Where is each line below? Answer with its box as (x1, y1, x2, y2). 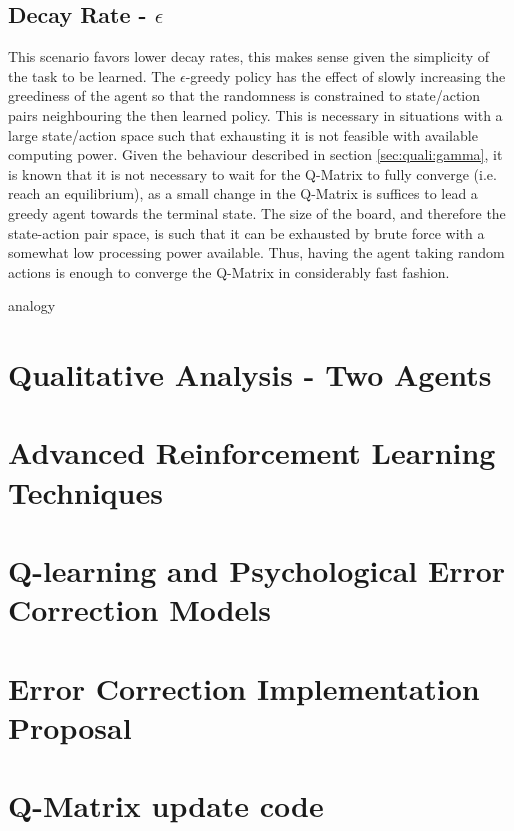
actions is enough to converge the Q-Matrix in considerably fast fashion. (8, 261, 450, 282)
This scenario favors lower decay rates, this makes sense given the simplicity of (8, 46, 490, 67)
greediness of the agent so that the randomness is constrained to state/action (8, 85, 481, 106)
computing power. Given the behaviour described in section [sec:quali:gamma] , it (8, 144, 503, 165)
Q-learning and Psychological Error (8, 550, 506, 591)
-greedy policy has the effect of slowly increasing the (185, 65, 506, 86)
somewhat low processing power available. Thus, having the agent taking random (8, 242, 505, 263)
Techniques (8, 471, 163, 512)
